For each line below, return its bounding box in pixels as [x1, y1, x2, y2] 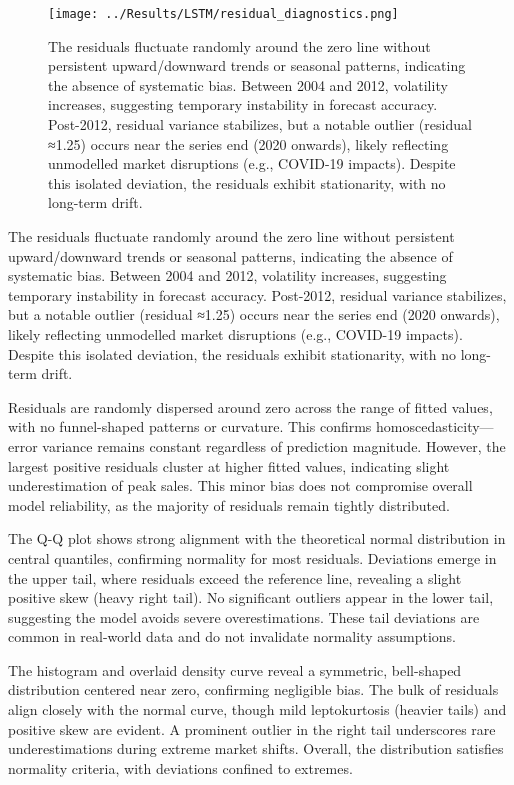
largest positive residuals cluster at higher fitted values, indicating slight [8, 455, 450, 476]
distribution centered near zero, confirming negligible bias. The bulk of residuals [8, 679, 499, 700]
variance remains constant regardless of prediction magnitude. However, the [42, 435, 506, 456]
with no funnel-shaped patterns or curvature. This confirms [8, 416, 372, 437]
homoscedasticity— [376, 416, 494, 437]
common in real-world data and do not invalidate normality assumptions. [8, 626, 456, 647]
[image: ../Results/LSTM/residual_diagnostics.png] [48, 7, 399, 21]
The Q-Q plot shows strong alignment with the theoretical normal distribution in [8, 528, 506, 549]
